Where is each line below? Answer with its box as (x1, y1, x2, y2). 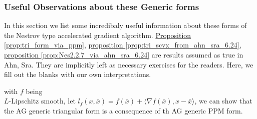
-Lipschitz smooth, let (9, 95, 76, 106)
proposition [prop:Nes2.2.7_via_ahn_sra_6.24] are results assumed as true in (4, 49, 243, 59)
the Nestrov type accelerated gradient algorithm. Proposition (4, 29, 191, 40)
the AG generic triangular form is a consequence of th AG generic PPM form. (4, 105, 243, 115)
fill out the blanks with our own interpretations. (4, 69, 151, 79)
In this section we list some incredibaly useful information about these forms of (4, 20, 247, 30)
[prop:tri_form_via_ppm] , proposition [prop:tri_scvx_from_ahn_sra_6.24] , (4, 39, 241, 50)
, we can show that (194, 95, 252, 106)
